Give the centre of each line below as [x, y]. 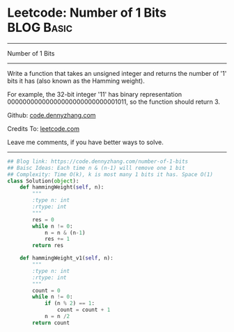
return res [48, 246]
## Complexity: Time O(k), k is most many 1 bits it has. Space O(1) [110, 174]
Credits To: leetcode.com [44, 128]
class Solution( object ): [43, 181]
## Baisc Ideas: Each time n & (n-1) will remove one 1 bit [96, 168]
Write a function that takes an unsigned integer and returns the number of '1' [117, 73]
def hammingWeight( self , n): [62, 187]
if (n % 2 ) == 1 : [70, 303]
